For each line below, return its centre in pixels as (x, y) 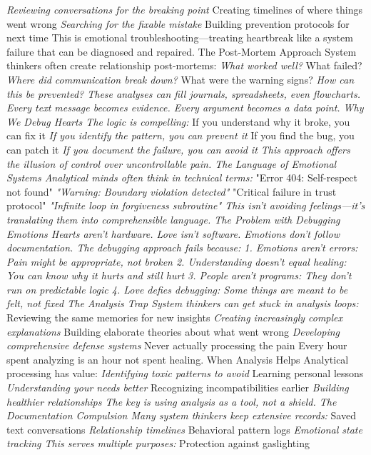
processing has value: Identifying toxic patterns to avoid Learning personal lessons (185, 373)
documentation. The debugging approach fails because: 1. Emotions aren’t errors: (182, 247)
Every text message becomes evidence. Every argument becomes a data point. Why (185, 107)
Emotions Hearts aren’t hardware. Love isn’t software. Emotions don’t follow (173, 233)
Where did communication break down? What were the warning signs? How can (181, 79)
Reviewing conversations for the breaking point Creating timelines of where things (185, 9)
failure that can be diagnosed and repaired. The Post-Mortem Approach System (182, 51)
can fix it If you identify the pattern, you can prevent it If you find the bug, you (181, 135)
